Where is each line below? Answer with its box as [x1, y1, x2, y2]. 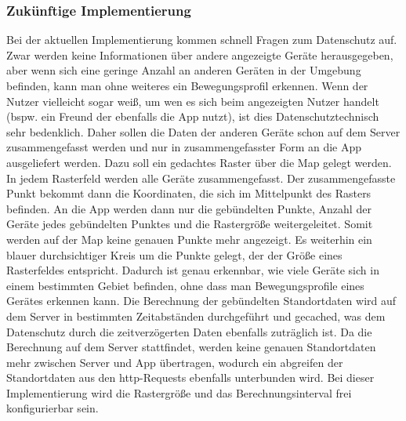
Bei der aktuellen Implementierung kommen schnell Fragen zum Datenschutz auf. [6, 31, 397, 48]
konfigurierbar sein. [6, 400, 99, 416]
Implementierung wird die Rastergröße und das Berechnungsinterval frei [6, 384, 352, 401]
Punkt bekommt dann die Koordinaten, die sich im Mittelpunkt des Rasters [6, 185, 372, 201]
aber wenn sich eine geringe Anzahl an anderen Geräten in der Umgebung [6, 62, 361, 78]
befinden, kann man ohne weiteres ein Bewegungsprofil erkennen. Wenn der [6, 78, 368, 93]
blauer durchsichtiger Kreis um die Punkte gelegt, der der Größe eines [6, 246, 343, 263]
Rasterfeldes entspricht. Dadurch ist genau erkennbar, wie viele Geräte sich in [6, 262, 379, 278]
